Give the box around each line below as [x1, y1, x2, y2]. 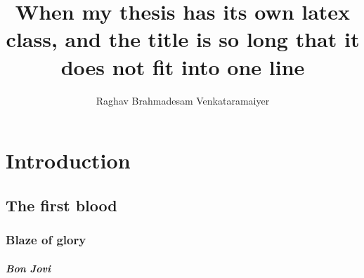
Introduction [6, 146, 131, 175]
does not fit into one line [60, 52, 305, 81]
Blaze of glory [6, 230, 86, 248]
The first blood [6, 194, 117, 216]
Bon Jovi [6, 260, 51, 275]
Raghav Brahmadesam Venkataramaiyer [96, 93, 270, 107]
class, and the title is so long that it [6, 25, 360, 53]
